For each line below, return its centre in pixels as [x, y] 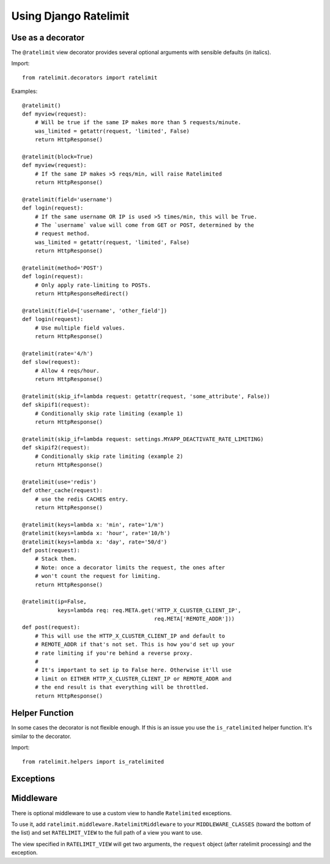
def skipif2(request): [56, 448]
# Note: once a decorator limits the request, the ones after [130, 567]
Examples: [24, 91]
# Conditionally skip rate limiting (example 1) [109, 413]
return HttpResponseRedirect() [82, 294]
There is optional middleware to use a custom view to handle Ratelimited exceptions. [122, 813]
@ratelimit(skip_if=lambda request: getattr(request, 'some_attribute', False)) [146, 396]
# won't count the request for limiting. [98, 576]
